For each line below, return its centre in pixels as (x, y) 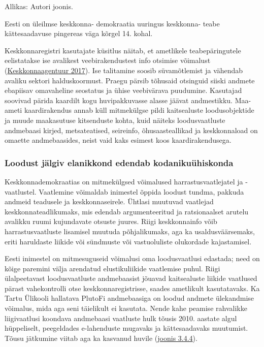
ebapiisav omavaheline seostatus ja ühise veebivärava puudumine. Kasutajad (123, 90)
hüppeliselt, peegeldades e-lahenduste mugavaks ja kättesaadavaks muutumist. (126, 328)
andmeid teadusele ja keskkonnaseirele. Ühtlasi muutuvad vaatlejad (109, 201)
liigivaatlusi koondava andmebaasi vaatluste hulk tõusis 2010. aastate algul (121, 318)
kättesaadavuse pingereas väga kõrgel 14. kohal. (79, 33)
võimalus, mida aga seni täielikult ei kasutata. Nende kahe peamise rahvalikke (126, 308)
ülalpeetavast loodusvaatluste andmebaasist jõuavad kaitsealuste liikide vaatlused (131, 278)
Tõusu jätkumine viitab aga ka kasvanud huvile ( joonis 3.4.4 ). (101, 338)
